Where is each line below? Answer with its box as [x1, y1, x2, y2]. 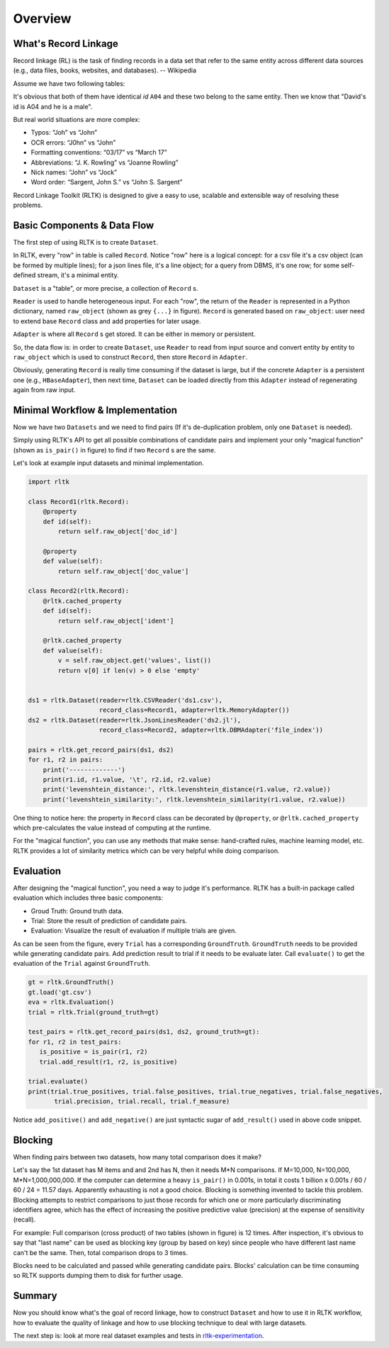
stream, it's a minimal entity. [37, 271, 120, 279]
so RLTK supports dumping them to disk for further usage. [13, 1271, 184, 1280]
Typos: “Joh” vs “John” [30, 128, 98, 137]
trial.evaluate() [28, 1078, 89, 1086]
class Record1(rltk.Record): [28, 497, 130, 506]
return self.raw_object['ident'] [57, 617, 174, 625]
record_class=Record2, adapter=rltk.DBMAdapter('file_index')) [98, 725, 324, 734]
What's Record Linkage [13, 38, 118, 50]
